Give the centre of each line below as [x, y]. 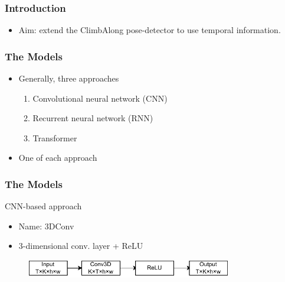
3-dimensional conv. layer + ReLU [81, 246]
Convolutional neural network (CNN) [100, 98]
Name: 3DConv [46, 226]
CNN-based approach [43, 206]
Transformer [55, 137]
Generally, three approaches [69, 78]
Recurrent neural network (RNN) [93, 118]
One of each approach [58, 158]
